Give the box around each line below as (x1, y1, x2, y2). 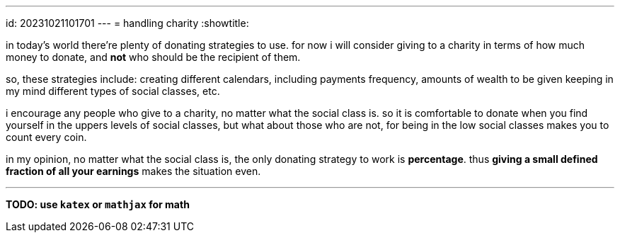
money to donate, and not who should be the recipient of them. (6, 51, 301, 63)
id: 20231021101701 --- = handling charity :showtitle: (6, 17, 249, 29)
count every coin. (6, 131, 87, 143)
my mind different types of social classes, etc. (6, 85, 220, 97)
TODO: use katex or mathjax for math (6, 198, 190, 210)
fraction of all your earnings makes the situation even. (6, 165, 261, 177)
